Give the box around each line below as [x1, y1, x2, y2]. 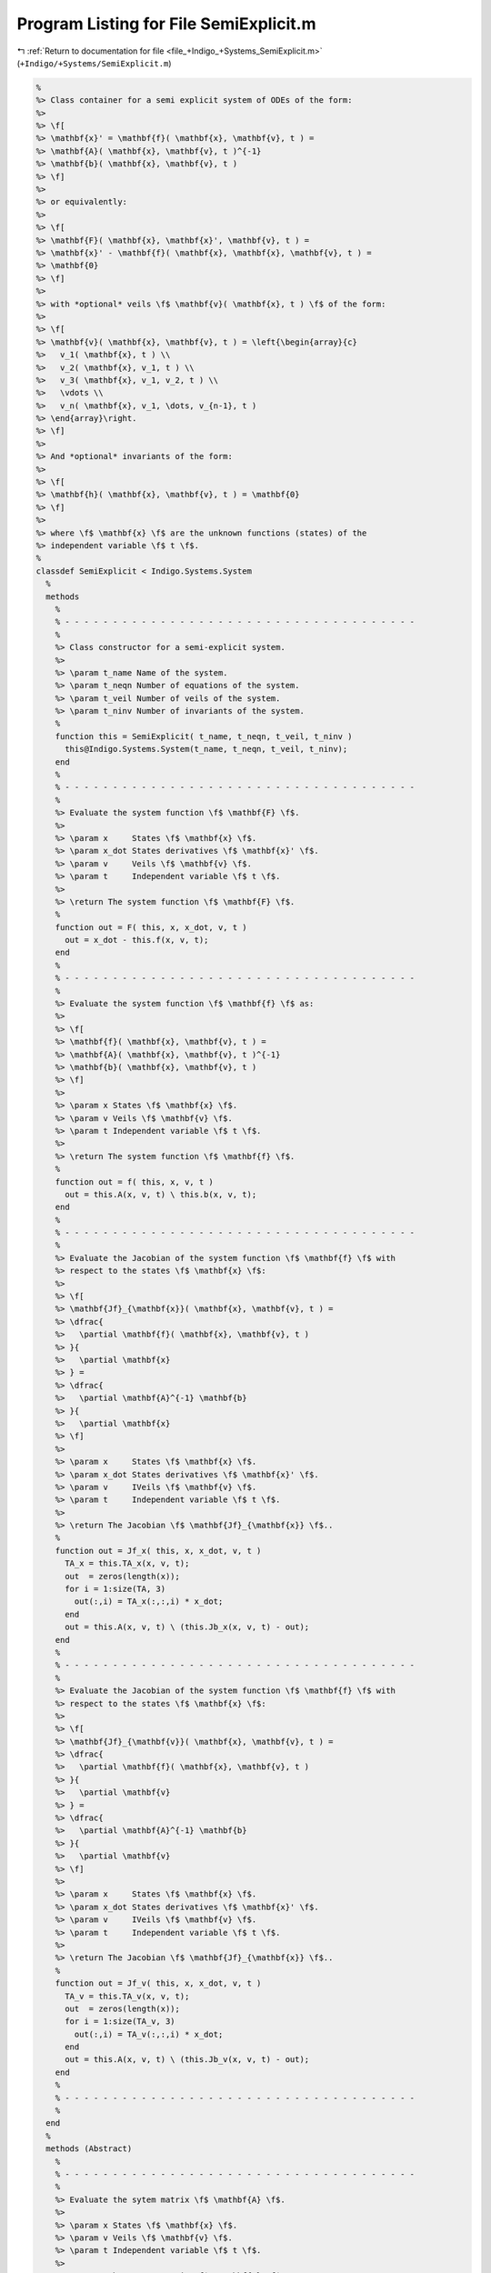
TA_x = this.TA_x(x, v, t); [65, 1558, 190, 1568]
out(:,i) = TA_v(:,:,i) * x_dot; [74, 2028, 224, 2039]
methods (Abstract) [45, 2144, 133, 2154]
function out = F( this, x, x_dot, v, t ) [55, 922, 247, 932]
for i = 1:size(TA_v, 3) [65, 2017, 176, 2027]
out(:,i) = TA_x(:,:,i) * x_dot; [74, 1597, 224, 1607]
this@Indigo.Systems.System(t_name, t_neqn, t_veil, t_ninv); [65, 744, 348, 755]
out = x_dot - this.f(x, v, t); [65, 935, 209, 946]
